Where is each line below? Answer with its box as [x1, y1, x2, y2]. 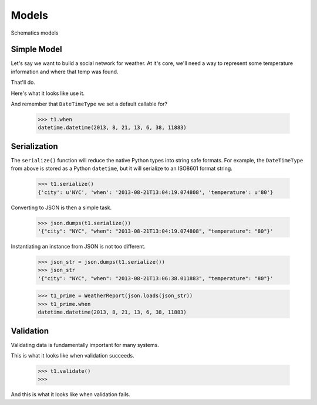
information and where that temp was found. [11, 68, 119, 75]
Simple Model [11, 45, 62, 55]
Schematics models [11, 29, 59, 36]
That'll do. [11, 79, 35, 86]
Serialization [11, 141, 58, 151]
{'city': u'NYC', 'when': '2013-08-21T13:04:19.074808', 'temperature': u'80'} [38, 189, 274, 196]
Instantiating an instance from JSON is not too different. [11, 243, 146, 250]
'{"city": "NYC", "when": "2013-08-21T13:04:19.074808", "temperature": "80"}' [38, 228, 274, 234]
